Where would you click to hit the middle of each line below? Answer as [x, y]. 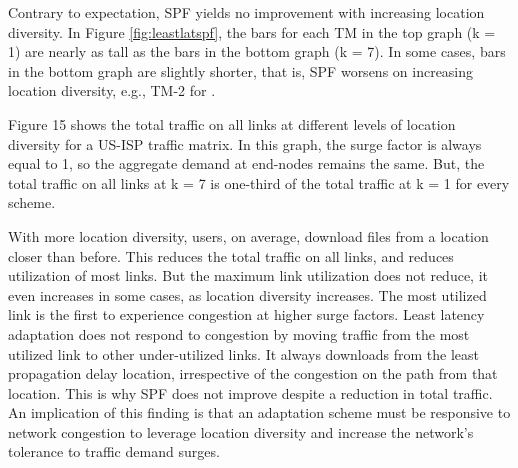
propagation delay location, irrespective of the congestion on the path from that [253, 373]
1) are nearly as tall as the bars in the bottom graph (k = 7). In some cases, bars [257, 51]
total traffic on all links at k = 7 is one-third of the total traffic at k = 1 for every [259, 182]
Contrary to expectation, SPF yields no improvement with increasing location [246, 12]
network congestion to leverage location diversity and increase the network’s [241, 431]
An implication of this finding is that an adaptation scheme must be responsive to [259, 412]
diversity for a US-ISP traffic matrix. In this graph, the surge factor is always [245, 143]
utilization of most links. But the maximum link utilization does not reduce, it [248, 275]
